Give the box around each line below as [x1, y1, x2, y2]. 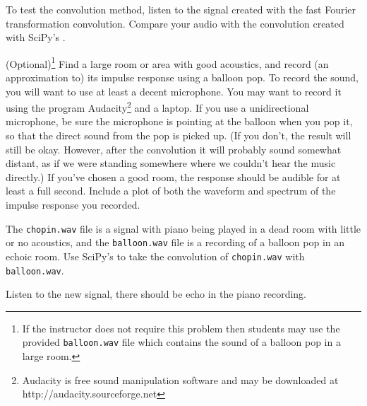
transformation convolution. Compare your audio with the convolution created [6, 16, 344, 30]
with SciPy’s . [6, 30, 66, 45]
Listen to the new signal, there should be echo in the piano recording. [6, 286, 306, 301]
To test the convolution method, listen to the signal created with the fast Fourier [6, 2, 356, 16]
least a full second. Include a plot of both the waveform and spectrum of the [6, 183, 336, 198]
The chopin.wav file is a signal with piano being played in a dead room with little [6, 221, 361, 236]
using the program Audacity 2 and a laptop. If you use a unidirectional [6, 98, 309, 115]
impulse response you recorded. [6, 197, 140, 212]
